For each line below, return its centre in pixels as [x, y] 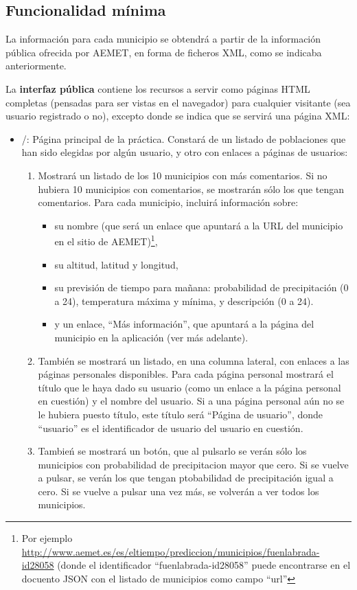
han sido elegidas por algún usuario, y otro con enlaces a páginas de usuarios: [185, 152]
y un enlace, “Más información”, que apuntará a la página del [184, 324]
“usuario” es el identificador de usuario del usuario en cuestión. [171, 428]
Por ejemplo [47, 538]
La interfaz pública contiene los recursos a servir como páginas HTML [158, 88]
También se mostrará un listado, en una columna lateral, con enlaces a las [194, 360]
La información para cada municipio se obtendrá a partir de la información [163, 39]
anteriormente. [36, 66]
